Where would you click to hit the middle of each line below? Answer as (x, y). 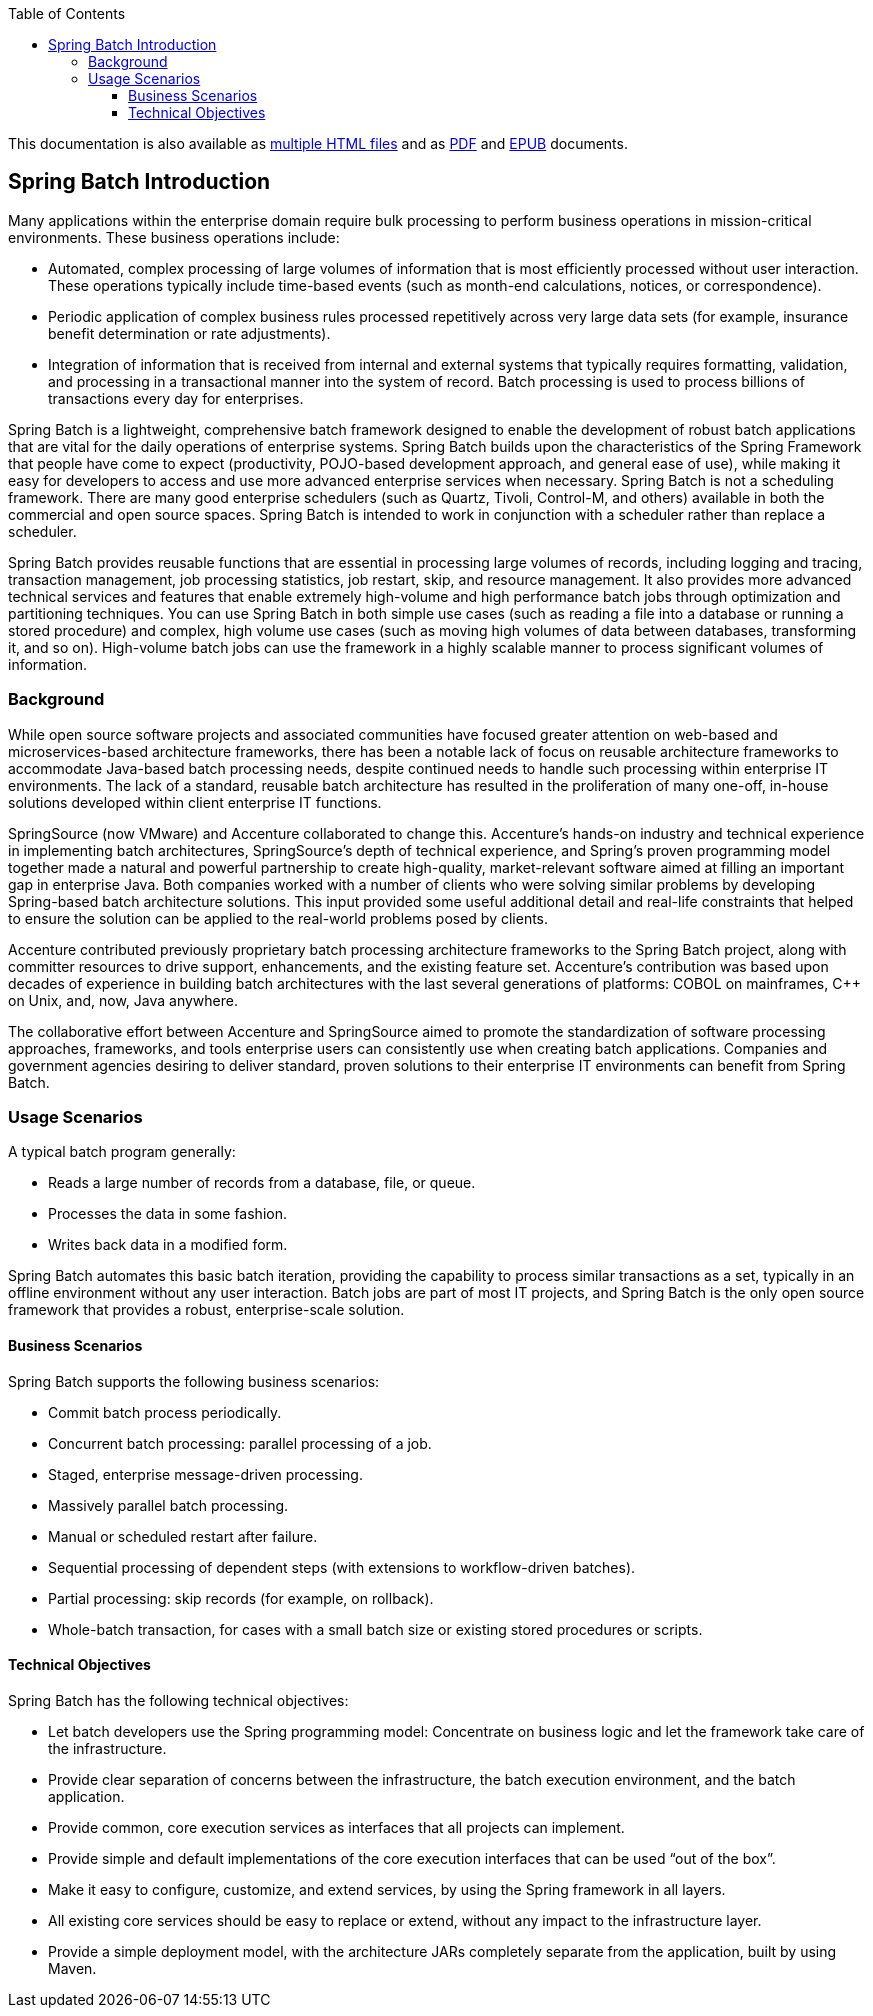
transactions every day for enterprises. (176, 398)
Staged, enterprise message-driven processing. (205, 1474)
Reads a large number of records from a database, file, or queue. (262, 1183)
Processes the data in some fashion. (167, 1214)
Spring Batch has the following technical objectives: (178, 1700)
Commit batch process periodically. (165, 1412)
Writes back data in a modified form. (168, 1245)
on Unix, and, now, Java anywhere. (123, 1000)
